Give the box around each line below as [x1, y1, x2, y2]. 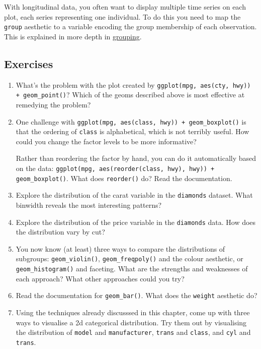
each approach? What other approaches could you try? [16, 273, 185, 283]
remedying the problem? [16, 99, 91, 109]
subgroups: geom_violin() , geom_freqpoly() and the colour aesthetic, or [16, 253, 243, 264]
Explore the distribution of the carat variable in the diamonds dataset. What [16, 190, 253, 200]
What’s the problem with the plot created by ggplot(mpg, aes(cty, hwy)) [16, 79, 251, 90]
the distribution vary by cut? [16, 226, 105, 237]
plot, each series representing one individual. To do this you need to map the [4, 11, 241, 22]
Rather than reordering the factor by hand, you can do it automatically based [16, 153, 256, 163]
